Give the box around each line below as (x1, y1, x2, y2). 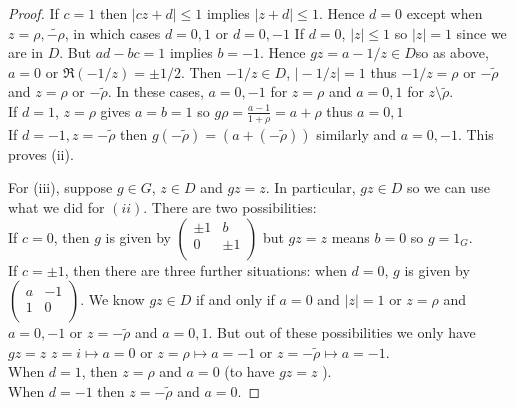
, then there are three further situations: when (64, 259, 347, 280)
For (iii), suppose (8, 177, 113, 198)
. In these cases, (107, 81, 204, 102)
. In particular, (265, 177, 356, 198)
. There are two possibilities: (143, 196, 317, 217)
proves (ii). (8, 143, 74, 164)
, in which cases (64, 22, 161, 43)
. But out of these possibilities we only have (208, 322, 476, 343)
